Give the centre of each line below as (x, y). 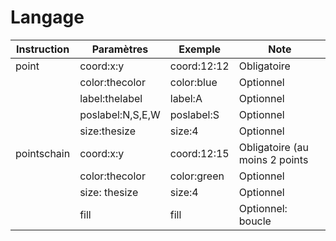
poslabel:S (194, 114)
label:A (186, 98)
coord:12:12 (199, 66)
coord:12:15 (199, 153)
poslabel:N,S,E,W (120, 114)
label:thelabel (111, 98)
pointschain (43, 153)
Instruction (43, 49)
